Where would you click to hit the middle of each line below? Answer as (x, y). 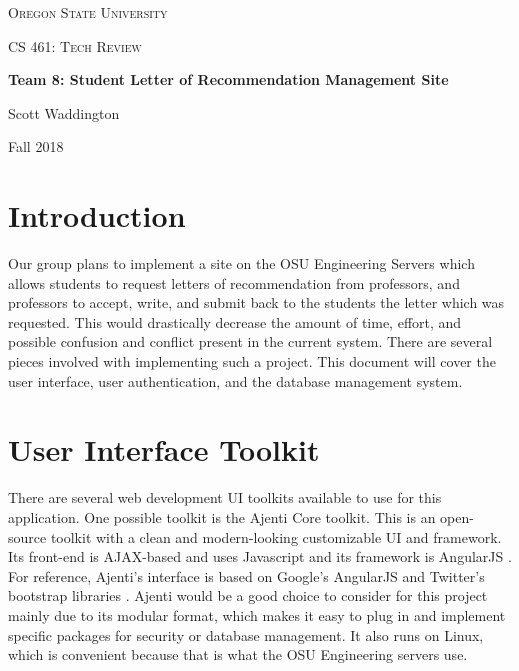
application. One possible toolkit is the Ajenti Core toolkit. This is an (222, 516)
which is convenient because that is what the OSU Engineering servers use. (238, 654)
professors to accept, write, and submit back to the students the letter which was (256, 302)
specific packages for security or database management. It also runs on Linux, (246, 634)
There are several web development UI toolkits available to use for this (225, 497)
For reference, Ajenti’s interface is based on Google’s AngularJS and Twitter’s (246, 575)
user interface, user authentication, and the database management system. (235, 380)
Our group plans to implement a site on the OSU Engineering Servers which (241, 263)
